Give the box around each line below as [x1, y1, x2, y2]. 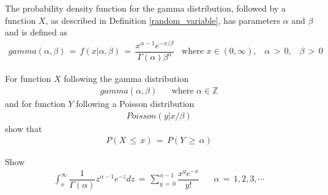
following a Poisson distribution [76, 97, 195, 109]
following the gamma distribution [64, 72, 189, 85]
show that [5, 122, 42, 134]
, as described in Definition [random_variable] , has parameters [45, 13, 280, 26]
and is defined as [5, 26, 68, 39]
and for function [5, 97, 65, 109]
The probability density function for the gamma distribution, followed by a [5, 2, 286, 14]
